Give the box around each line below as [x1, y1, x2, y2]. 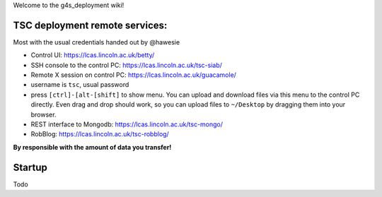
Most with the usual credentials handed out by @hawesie [13, 37, 180, 46]
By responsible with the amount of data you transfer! [13, 143, 172, 151]
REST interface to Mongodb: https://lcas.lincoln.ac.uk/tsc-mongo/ [30, 120, 223, 129]
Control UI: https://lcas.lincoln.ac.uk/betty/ [30, 51, 155, 59]
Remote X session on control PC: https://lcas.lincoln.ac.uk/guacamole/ [30, 71, 237, 79]
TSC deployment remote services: [13, 19, 168, 31]
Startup [13, 161, 47, 173]
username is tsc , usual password [30, 80, 129, 89]
